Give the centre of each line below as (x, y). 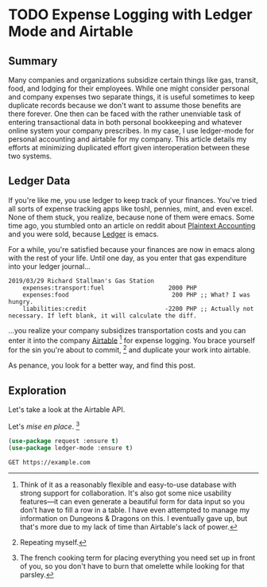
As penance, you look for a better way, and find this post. (102, 365)
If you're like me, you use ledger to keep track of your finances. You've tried (133, 200)
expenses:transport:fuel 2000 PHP (110, 288)
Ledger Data (39, 181)
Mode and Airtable (71, 31)
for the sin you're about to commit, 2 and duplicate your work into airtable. (130, 349)
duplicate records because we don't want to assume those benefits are (125, 105)
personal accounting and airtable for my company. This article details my (128, 139)
